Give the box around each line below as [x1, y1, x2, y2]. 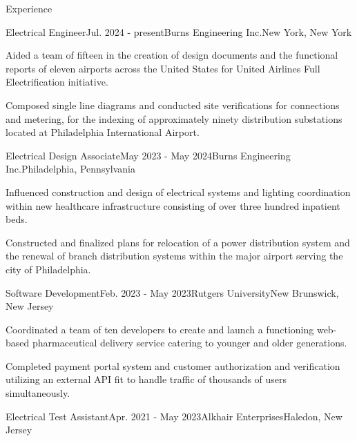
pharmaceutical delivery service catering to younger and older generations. [32, 335, 347, 350]
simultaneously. [6, 386, 70, 400]
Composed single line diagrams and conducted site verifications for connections [6, 97, 340, 112]
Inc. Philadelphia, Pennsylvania [6, 161, 135, 176]
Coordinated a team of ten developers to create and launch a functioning [6, 322, 314, 336]
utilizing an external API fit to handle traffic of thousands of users [6, 372, 287, 386]
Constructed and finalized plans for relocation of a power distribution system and [6, 235, 350, 249]
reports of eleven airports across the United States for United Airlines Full [6, 61, 320, 75]
